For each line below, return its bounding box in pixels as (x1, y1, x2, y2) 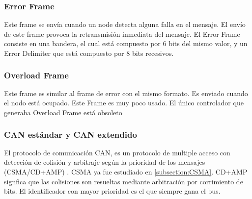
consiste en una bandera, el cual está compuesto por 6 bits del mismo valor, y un (4, 38, 248, 49)
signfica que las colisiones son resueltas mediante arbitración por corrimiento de (4, 176, 243, 186)
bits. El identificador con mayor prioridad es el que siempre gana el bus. (4, 186, 221, 196)
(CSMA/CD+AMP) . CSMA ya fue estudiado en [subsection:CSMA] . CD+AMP (4, 167, 248, 176)
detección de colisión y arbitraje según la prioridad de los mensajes (4, 157, 205, 167)
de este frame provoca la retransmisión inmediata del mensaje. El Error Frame (4, 28, 240, 39)
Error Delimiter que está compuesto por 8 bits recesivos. (4, 48, 174, 58)
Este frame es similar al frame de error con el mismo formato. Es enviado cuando (4, 88, 248, 98)
